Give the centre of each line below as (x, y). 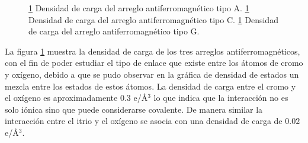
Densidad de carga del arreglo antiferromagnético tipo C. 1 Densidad (153, 19)
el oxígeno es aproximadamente (61, 98)
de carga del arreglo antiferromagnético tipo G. (114, 31)
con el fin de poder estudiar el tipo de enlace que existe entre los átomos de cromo (154, 63)
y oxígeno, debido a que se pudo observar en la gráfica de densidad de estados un (152, 74)
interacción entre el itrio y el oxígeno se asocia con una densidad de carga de (144, 121)
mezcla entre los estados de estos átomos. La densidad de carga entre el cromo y (150, 86)
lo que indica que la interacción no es (221, 98)
